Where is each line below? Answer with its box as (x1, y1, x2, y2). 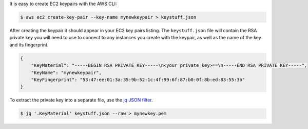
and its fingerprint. (9, 41, 49, 48)
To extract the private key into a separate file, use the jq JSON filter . (9, 97, 153, 103)
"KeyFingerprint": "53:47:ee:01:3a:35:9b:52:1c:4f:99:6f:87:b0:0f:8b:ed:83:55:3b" (31, 76, 245, 83)
